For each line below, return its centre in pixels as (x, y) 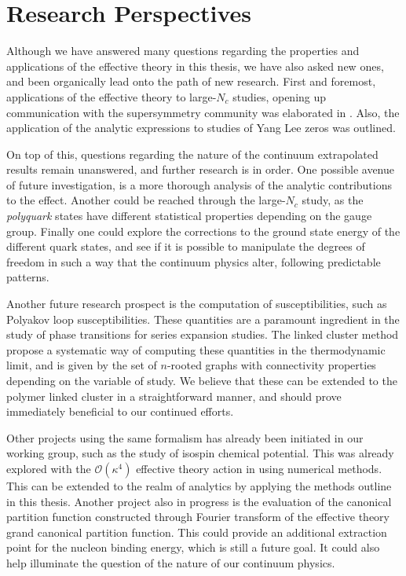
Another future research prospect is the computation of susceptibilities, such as (197, 304)
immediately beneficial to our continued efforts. (120, 411)
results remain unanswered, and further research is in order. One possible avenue (201, 169)
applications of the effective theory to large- (112, 96)
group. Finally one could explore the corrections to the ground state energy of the (203, 231)
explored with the (49, 468)
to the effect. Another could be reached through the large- (146, 200)
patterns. (28, 277)
